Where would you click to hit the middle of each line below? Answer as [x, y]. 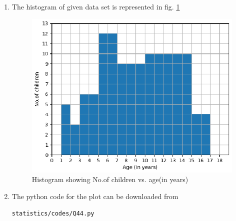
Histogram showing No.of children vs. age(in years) [110, 179]
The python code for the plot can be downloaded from [95, 196]
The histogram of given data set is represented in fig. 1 [96, 6]
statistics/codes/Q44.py [53, 213]
